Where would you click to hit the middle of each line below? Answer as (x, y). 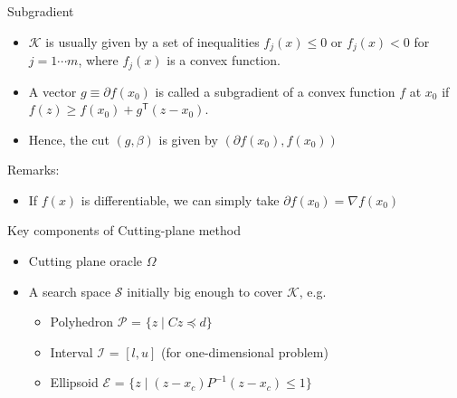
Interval (71, 351)
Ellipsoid (74, 382)
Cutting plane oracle (86, 261)
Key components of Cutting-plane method (124, 230)
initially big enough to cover (205, 291)
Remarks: (33, 170)
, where (98, 60)
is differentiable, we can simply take (180, 199)
